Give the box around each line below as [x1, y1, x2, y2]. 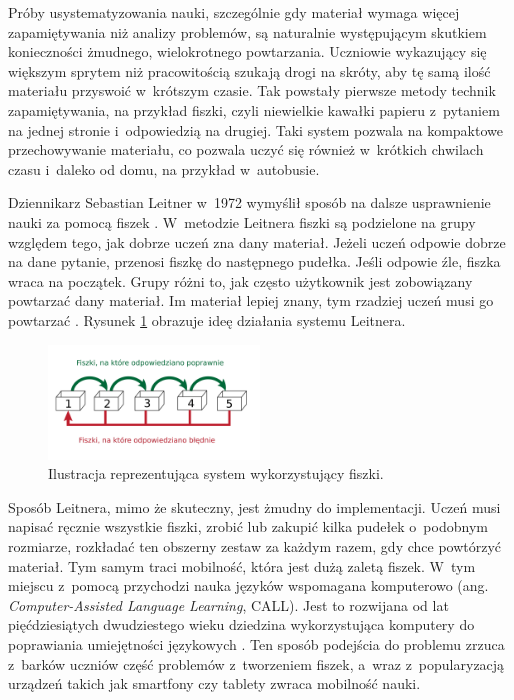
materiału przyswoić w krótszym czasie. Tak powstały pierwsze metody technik [8, 80, 496, 101]
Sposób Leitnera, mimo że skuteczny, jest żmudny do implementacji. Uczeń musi [8, 496, 501, 517]
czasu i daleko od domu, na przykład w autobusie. [8, 158, 320, 179]
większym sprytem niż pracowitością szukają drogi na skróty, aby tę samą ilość [8, 60, 491, 81]
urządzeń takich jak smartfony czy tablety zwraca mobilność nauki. [8, 673, 421, 694]
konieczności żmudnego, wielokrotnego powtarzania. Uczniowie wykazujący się [8, 41, 487, 62]
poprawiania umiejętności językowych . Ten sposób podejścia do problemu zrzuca [8, 633, 505, 654]
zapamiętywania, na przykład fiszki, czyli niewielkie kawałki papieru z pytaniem [8, 99, 500, 120]
